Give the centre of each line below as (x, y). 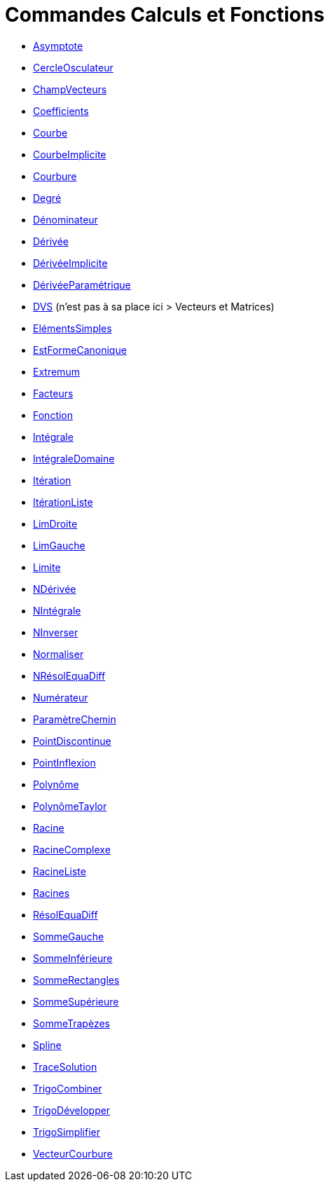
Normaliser (59, 654)
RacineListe (60, 871)
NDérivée (55, 589)
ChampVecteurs (70, 89)
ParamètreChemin (75, 719)
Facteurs (53, 393)
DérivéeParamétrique (82, 284)
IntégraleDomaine (74, 458)
